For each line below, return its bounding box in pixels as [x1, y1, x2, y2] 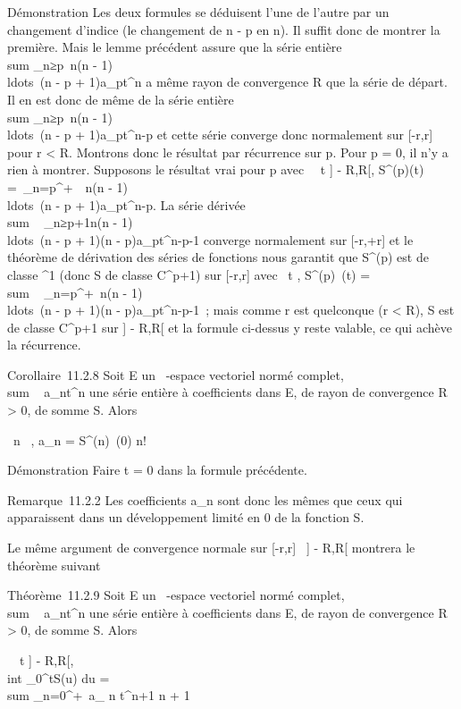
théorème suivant [7, 555, 101, 574]
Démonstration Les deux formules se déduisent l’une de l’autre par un [7, 3, 390, 21]
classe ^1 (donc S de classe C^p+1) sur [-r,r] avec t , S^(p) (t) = [7, 265, 371, 283]
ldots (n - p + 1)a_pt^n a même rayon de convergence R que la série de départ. [7, 72, 448, 91]
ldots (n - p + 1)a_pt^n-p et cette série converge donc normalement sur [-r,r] [7, 125, 433, 144]
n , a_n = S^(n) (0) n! [13, 430, 147, 449]
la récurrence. [7, 335, 81, 354]
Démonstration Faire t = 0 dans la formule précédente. [7, 460, 307, 479]
